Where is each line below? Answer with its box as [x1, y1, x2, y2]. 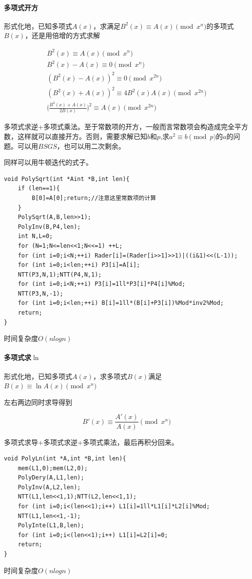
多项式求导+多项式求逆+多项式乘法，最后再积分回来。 [4, 437, 178, 447]
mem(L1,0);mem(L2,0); [18, 464, 88, 472]
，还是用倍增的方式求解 [25, 30, 100, 40]
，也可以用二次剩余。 [57, 140, 125, 151]
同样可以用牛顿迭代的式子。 [4, 157, 93, 167]
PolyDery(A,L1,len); [18, 474, 84, 481]
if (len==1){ [18, 185, 60, 192]
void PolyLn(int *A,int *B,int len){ [4, 455, 126, 462]
